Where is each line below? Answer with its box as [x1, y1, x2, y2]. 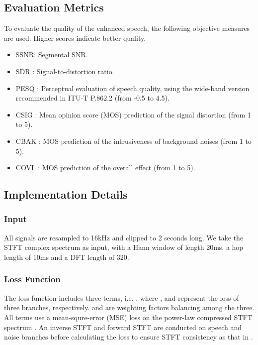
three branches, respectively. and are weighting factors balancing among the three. [4, 302, 255, 313]
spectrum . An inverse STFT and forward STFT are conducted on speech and [4, 322, 242, 332]
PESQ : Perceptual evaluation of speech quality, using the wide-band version [15, 83, 250, 93]
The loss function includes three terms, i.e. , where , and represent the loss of [4, 292, 239, 303]
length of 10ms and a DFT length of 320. [4, 251, 129, 262]
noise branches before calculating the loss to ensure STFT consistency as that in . [4, 332, 253, 342]
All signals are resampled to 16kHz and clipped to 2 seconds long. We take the [4, 232, 244, 242]
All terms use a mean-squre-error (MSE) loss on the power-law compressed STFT [4, 312, 253, 322]
